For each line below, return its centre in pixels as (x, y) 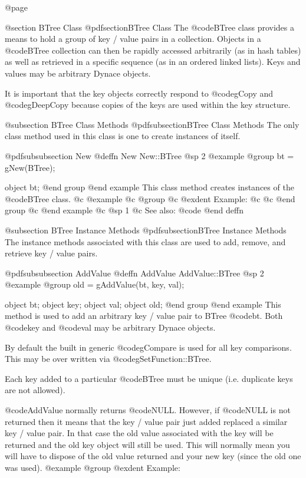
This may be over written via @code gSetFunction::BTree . (108, 359)
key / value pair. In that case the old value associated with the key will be (139, 433)
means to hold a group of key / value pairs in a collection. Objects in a (133, 39)
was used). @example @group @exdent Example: (93, 467)
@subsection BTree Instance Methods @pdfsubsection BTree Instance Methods (146, 230)
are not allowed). (35, 390)
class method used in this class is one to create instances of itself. (123, 136)
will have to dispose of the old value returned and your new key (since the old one (153, 456)
